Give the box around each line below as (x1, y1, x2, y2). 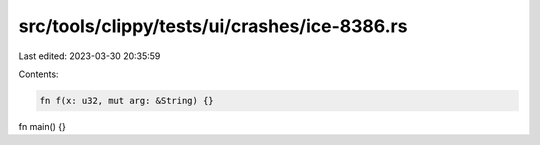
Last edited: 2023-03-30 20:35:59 (18, 50, 161, 62)
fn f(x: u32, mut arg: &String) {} (39, 95, 214, 106)
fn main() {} (18, 120, 67, 132)
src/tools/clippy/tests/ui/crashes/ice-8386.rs (18, 15, 408, 37)
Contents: (18, 68, 59, 80)
